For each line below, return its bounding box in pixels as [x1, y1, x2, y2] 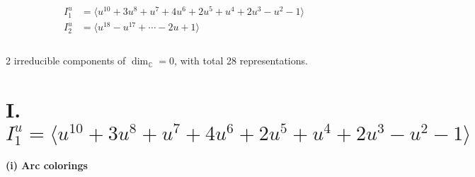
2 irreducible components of [6, 53, 126, 68]
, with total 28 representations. [174, 53, 308, 68]
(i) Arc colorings [6, 158, 88, 173]
